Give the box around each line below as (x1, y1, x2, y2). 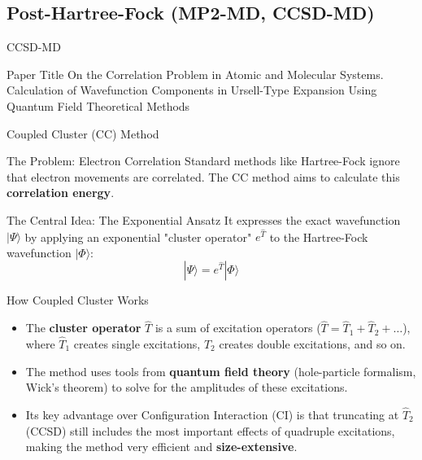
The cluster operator (25, 319, 141, 336)
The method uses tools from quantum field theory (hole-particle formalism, (25, 362, 416, 379)
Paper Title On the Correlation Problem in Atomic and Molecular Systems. (7, 65, 384, 82)
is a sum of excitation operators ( (154, 319, 321, 336)
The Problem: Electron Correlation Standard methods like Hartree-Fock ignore (7, 152, 400, 169)
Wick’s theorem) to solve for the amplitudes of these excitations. (25, 379, 348, 396)
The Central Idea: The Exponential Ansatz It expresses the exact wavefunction (7, 211, 401, 228)
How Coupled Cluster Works (7, 291, 149, 309)
